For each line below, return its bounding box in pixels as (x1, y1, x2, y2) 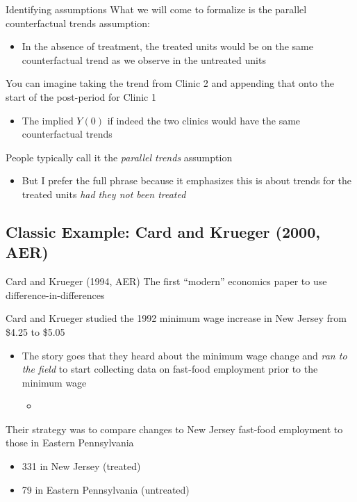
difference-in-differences (6, 287, 105, 302)
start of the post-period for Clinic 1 (6, 89, 156, 104)
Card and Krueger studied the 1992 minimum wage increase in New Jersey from (6, 311, 347, 325)
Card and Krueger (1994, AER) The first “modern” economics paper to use (6, 274, 327, 289)
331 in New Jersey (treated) (22, 459, 141, 473)
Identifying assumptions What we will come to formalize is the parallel (6, 2, 307, 16)
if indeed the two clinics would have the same (107, 113, 301, 127)
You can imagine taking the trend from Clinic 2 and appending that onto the (6, 76, 335, 90)
